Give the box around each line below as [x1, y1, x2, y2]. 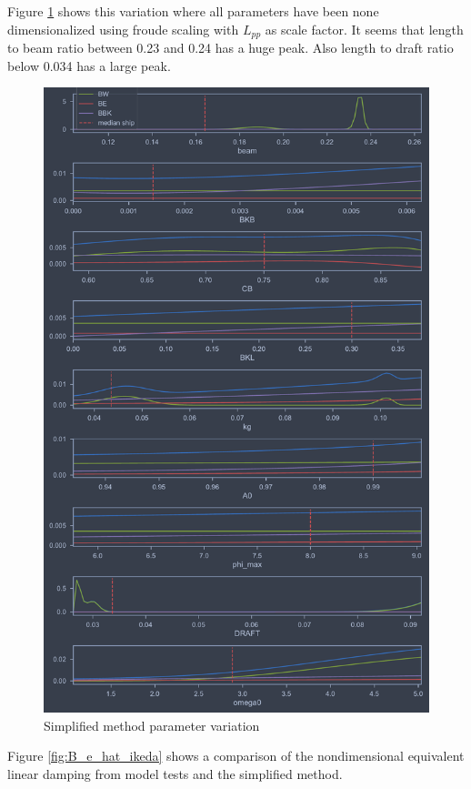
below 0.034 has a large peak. [7, 56, 171, 75]
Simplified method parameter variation [44, 715, 260, 734]
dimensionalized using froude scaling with [7, 19, 239, 38]
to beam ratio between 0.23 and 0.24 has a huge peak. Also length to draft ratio [7, 38, 454, 57]
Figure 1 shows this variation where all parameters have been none [7, 2, 379, 20]
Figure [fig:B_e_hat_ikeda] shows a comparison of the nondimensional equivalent [7, 746, 465, 765]
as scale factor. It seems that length [265, 19, 464, 38]
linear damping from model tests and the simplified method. [7, 764, 343, 783]
